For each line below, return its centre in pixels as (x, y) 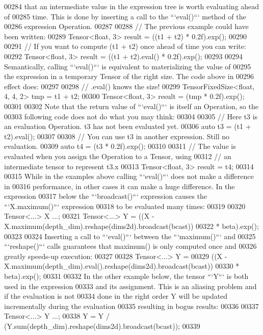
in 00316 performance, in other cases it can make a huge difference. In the (120, 186)
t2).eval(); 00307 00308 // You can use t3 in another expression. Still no (117, 136)
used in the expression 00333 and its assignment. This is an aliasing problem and (130, 286)
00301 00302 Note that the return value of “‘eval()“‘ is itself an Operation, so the (131, 106)
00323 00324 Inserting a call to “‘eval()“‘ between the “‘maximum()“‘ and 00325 (130, 236)
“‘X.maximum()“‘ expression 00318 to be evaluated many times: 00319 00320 (125, 206)
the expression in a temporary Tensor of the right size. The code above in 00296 (129, 76)
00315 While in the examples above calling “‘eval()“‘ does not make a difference (129, 176)
